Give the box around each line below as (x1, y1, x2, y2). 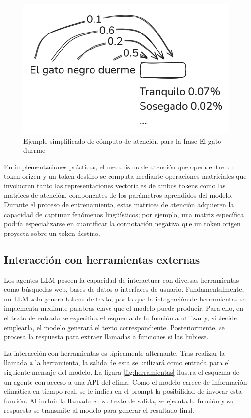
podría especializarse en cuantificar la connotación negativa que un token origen (4, 218, 241, 229)
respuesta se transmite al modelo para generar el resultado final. (4, 405, 194, 415)
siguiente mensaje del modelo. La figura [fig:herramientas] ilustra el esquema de (4, 367, 240, 377)
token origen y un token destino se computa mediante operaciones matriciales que (4, 171, 247, 181)
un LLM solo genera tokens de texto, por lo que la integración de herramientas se (4, 293, 246, 303)
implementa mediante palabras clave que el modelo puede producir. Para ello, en (4, 303, 243, 313)
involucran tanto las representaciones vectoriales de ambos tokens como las (4, 180, 226, 190)
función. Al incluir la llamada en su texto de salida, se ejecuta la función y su (4, 395, 234, 405)
